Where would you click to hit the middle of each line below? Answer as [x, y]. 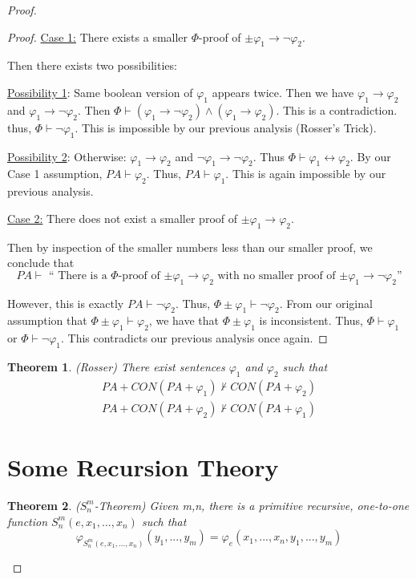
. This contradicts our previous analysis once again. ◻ [194, 338]
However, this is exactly [66, 303]
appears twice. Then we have [283, 92]
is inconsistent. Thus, [311, 320]
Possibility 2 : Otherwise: [67, 156]
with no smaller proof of [277, 275]
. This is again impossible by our [306, 174]
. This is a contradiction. [337, 109]
